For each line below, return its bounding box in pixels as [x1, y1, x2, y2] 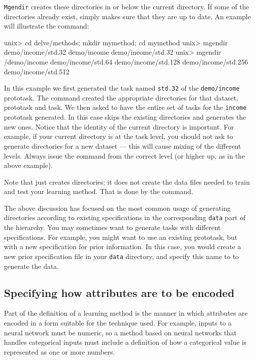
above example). [4, 160, 53, 170]
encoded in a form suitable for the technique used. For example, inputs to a [4, 317, 232, 327]
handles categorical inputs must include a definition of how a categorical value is [4, 337, 247, 347]
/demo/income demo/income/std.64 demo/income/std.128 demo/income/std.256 [4, 57, 248, 67]
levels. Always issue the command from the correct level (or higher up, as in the [4, 150, 245, 161]
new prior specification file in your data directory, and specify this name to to [4, 251, 239, 261]
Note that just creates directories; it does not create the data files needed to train [4, 176, 250, 187]
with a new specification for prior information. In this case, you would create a [4, 241, 241, 252]
